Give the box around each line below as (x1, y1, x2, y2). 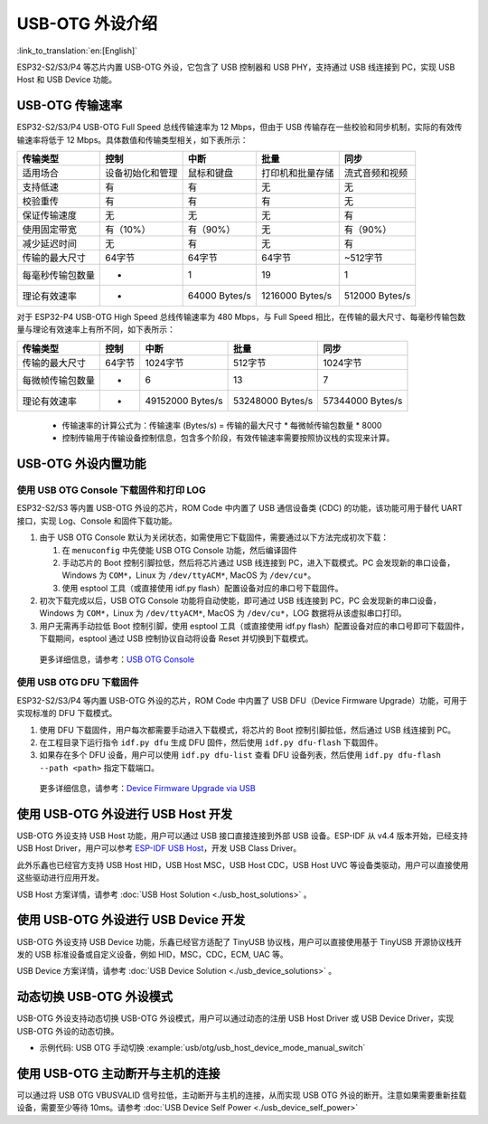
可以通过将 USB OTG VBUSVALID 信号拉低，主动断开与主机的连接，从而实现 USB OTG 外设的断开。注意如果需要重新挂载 (16, 1090, 467, 1100)
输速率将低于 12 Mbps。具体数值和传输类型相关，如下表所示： (16, 134, 249, 145)
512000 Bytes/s (343, 289, 411, 302)
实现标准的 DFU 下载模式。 (16, 708, 117, 719)
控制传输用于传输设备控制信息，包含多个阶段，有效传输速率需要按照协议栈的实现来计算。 (61, 432, 395, 443)
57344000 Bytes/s (323, 394, 403, 407)
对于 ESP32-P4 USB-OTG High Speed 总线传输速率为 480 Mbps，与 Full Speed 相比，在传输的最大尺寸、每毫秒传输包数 (16, 312, 465, 323)
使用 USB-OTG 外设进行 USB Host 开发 (16, 806, 233, 822)
